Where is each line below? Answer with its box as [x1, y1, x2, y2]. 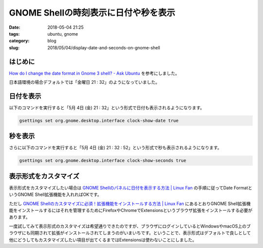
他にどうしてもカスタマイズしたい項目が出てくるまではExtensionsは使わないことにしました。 [9, 237, 197, 243]
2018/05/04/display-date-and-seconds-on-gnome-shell [47, 44, 160, 51]
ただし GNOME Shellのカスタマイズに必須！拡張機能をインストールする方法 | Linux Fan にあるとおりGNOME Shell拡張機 [9, 200, 251, 207]
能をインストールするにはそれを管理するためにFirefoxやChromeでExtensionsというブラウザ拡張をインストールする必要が [9, 208, 253, 213]
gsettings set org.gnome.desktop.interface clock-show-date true [19, 117, 179, 123]
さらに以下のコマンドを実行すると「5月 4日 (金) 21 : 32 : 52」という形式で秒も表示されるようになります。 [9, 145, 222, 151]
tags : [9, 31, 20, 37]
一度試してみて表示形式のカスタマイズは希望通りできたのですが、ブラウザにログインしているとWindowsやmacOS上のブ [9, 223, 251, 229]
